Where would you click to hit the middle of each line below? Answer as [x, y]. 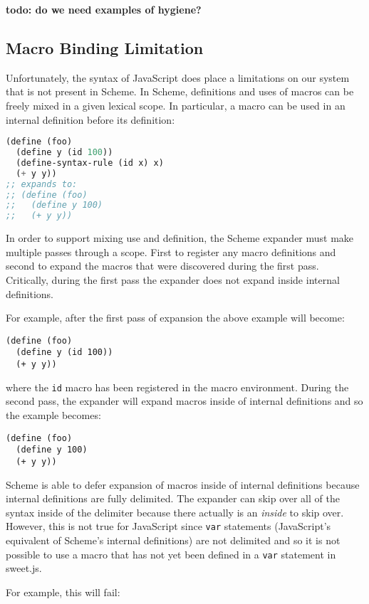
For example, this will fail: [63, 592]
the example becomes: [53, 414]
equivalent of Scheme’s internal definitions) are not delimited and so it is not [173, 540]
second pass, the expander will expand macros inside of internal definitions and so [184, 401]
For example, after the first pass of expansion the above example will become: [175, 318]
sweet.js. [24, 568]
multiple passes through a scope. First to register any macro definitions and [171, 251]
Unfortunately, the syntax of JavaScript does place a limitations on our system [178, 77]
